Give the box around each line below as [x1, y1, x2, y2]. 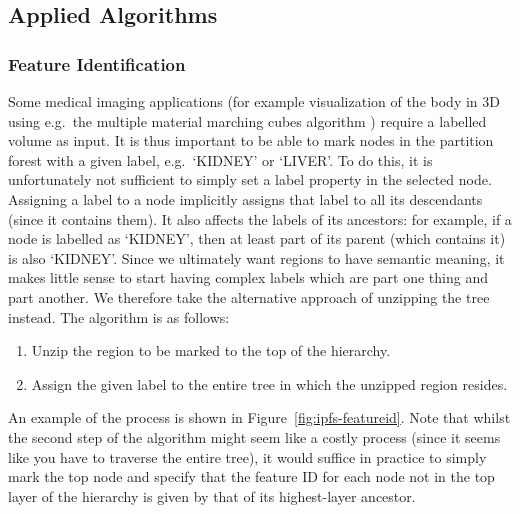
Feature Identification [8, 51, 186, 76]
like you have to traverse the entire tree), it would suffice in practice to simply [8, 446, 487, 467]
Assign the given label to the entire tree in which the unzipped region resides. [31, 373, 508, 394]
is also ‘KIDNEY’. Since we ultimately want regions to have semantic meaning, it [8, 247, 505, 268]
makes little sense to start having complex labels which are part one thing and [8, 267, 488, 288]
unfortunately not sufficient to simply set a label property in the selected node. [8, 169, 492, 190]
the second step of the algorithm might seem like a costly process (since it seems [8, 426, 501, 447]
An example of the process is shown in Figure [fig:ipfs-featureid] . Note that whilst [8, 407, 511, 428]
